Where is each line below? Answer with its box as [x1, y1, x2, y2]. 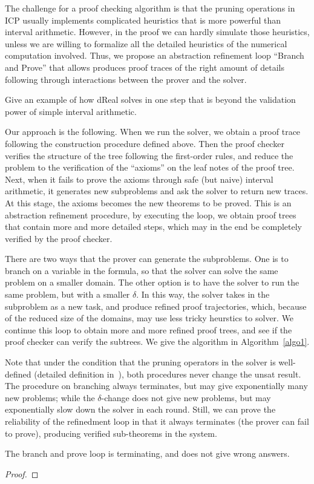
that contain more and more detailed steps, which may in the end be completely [5, 220, 302, 233]
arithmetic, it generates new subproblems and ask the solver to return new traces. [5, 185, 309, 197]
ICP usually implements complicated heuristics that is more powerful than [5, 13, 281, 26]
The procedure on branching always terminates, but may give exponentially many [5, 379, 308, 392]
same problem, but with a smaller [5, 288, 130, 301]
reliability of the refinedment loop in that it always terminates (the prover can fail [5, 415, 309, 427]
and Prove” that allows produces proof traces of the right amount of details [5, 60, 284, 73]
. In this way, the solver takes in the [136, 288, 270, 301]
